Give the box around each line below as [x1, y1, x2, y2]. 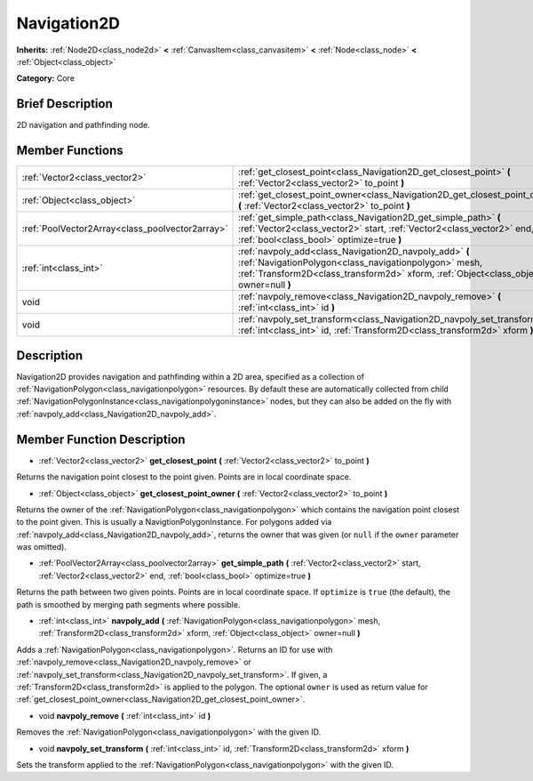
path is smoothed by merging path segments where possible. [16, 599, 241, 609]
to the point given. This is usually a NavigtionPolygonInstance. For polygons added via [16, 517, 332, 527]
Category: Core [16, 73, 76, 84]
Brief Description [16, 96, 113, 111]
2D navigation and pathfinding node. [16, 120, 150, 131]
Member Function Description [16, 431, 186, 447]
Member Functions [16, 143, 123, 158]
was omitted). [16, 542, 67, 552]
